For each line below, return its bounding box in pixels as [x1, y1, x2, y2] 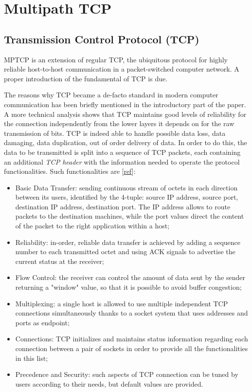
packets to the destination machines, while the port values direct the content [15, 211, 244, 221]
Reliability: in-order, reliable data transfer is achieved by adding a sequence [15, 237, 241, 247]
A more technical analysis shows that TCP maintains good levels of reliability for [4, 109, 247, 119]
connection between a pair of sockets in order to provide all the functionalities [15, 343, 248, 354]
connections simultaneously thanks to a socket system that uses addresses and [15, 308, 248, 318]
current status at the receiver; [15, 256, 104, 266]
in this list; [15, 353, 48, 363]
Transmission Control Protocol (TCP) [4, 31, 199, 46]
